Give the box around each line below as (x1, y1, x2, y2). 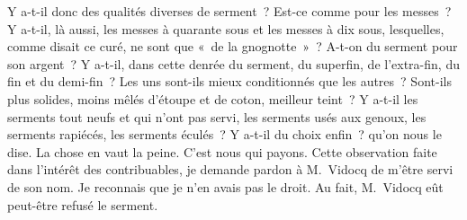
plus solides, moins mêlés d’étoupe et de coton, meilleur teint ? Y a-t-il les (7, 89, 418, 108)
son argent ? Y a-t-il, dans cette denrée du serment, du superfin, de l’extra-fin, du (7, 54, 460, 73)
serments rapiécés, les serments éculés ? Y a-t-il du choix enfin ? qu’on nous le (7, 125, 442, 144)
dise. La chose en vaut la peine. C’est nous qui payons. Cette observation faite (7, 142, 437, 161)
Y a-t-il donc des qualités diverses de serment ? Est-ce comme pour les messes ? (7, 2, 452, 20)
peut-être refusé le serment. (7, 195, 158, 214)
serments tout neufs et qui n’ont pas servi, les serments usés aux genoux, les (7, 107, 427, 126)
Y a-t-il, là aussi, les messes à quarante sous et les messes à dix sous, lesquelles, (7, 19, 445, 38)
